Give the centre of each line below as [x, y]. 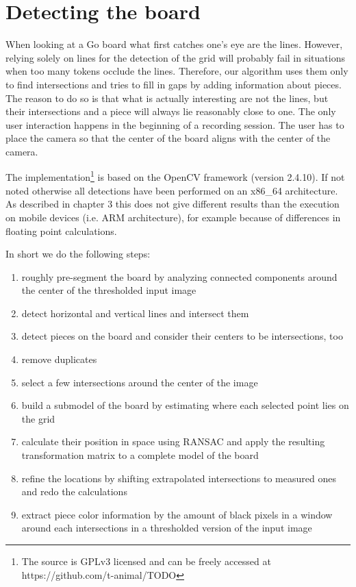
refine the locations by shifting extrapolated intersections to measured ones [179, 478]
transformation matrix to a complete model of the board [140, 455]
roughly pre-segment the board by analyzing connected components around [179, 276]
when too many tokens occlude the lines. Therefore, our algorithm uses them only [177, 71]
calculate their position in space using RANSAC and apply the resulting [173, 441]
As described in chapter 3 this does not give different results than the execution [173, 204]
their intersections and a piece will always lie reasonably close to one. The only [171, 111]
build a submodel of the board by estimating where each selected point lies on [185, 405]
